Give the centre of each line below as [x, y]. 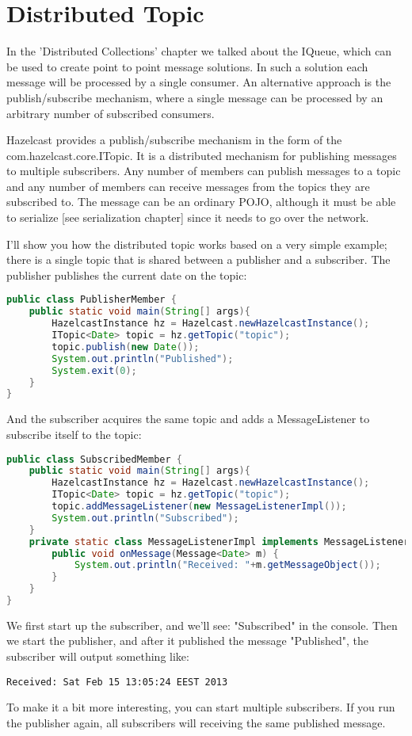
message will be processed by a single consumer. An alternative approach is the [199, 82]
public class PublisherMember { [92, 300]
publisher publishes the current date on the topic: [127, 275]
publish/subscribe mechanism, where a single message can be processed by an [195, 97]
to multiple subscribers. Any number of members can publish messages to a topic [204, 171]
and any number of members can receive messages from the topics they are [188, 186]
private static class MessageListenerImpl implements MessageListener [219, 542]
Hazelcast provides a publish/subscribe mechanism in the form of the [174, 140]
